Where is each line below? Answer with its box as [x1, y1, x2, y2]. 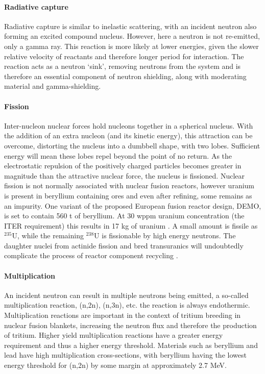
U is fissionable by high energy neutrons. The [94, 230, 236, 241]
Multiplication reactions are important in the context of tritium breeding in [4, 310, 241, 320]
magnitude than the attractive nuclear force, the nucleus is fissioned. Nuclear [4, 170, 245, 181]
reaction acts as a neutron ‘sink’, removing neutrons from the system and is [4, 61, 241, 71]
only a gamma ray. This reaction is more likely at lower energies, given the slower [4, 40, 259, 51]
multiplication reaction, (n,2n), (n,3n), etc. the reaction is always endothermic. [4, 300, 250, 310]
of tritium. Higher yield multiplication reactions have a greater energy [4, 330, 223, 340]
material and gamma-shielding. [4, 81, 101, 91]
